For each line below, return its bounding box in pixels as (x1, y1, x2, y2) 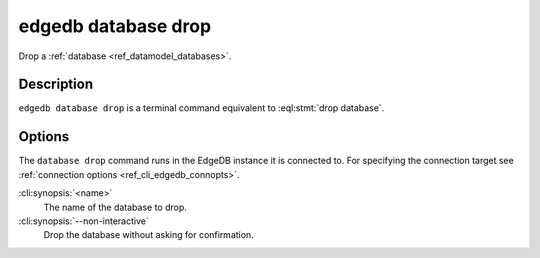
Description (18, 76, 94, 93)
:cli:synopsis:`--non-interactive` (18, 215, 149, 227)
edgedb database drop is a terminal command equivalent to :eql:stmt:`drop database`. (18, 102, 385, 114)
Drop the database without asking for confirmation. (43, 229, 254, 241)
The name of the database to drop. (43, 201, 187, 213)
